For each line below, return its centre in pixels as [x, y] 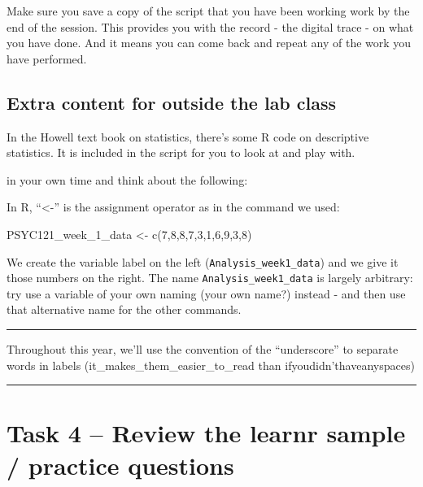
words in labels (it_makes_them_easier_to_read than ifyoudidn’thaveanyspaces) [211, 365]
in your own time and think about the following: [127, 179]
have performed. [47, 58]
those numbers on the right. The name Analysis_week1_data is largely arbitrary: [210, 278]
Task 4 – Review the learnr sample [206, 433]
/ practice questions [120, 465]
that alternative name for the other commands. [124, 309]
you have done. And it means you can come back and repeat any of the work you [209, 43]
